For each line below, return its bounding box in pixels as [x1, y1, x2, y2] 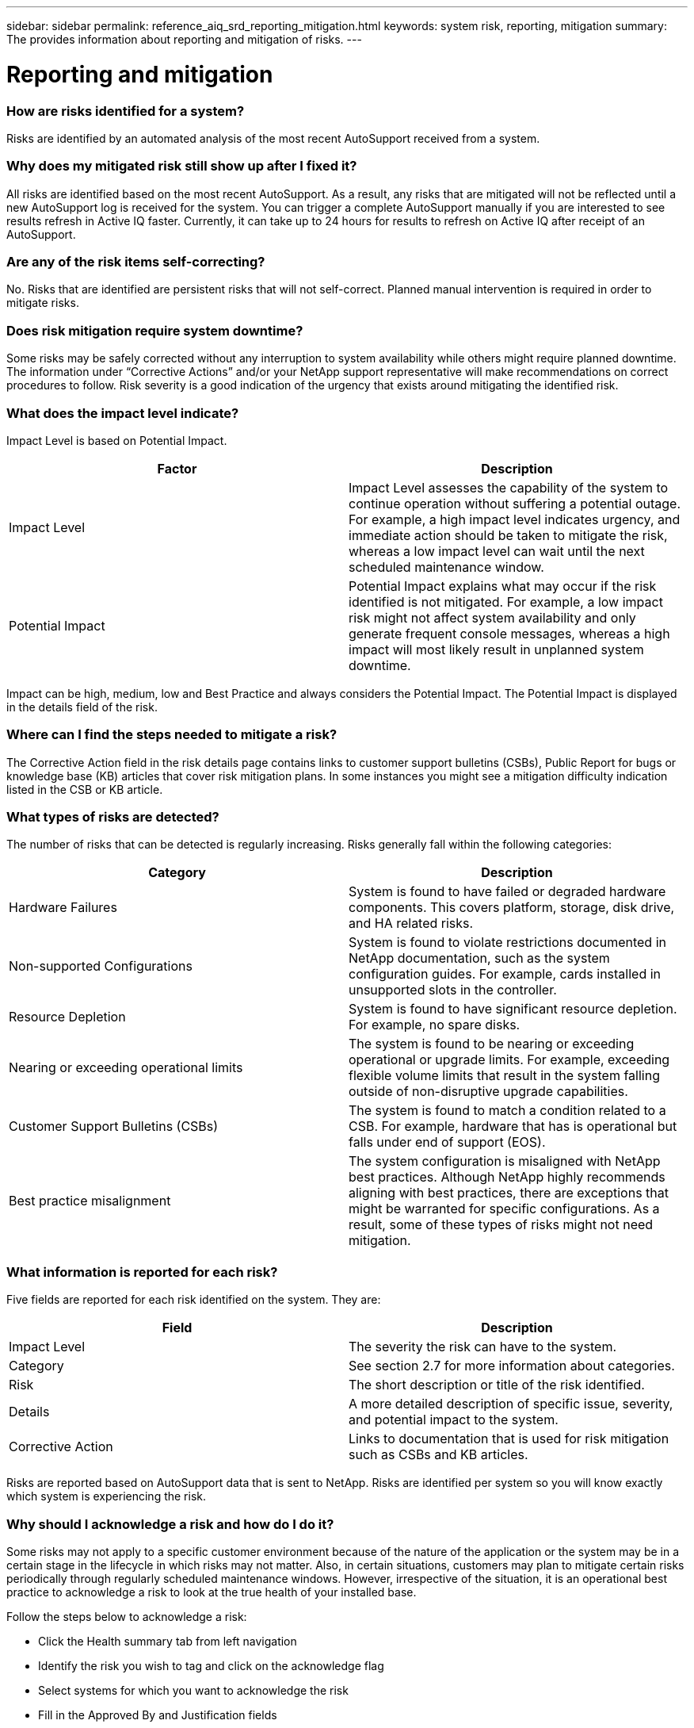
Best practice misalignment [9, 1193, 171, 1209]
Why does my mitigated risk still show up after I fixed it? [6, 158, 357, 174]
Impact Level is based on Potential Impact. [6, 433, 227, 447]
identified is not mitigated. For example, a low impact [349, 593, 663, 610]
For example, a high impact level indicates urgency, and [349, 511, 681, 527]
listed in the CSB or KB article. [6, 782, 163, 796]
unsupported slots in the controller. [349, 982, 557, 998]
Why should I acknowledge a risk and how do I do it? [6, 1515, 334, 1532]
